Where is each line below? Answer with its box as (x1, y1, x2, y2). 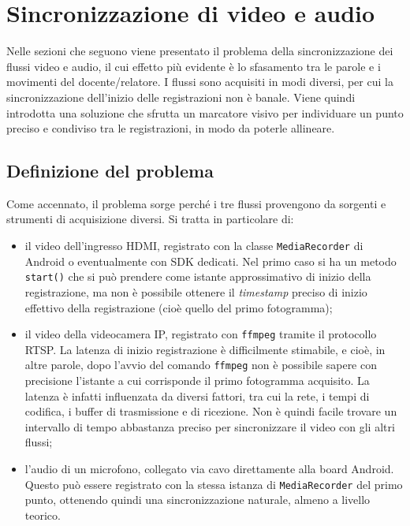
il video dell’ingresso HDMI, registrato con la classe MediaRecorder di (24, 237, 363, 254)
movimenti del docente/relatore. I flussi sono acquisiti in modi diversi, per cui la (6, 73, 393, 90)
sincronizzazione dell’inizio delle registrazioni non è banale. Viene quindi (6, 88, 356, 105)
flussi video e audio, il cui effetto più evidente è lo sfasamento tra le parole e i (6, 58, 381, 74)
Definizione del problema (6, 159, 214, 183)
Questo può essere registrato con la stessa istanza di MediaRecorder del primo (24, 476, 403, 492)
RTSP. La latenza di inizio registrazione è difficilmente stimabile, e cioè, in (24, 341, 386, 357)
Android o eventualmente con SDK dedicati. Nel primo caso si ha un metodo (24, 252, 397, 269)
